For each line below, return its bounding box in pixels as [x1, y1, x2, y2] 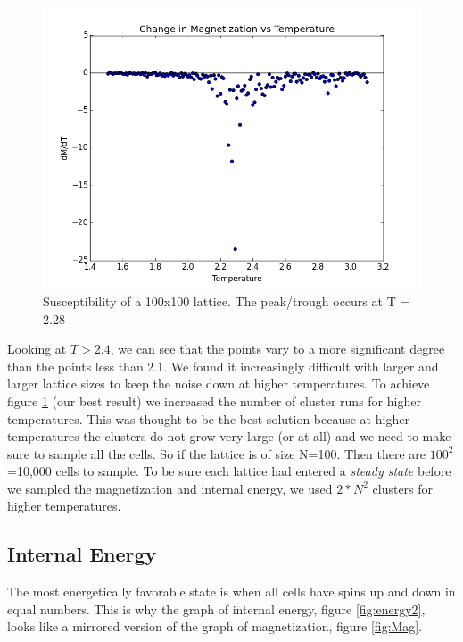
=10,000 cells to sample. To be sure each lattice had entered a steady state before [7, 462, 451, 480]
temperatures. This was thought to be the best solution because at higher [7, 409, 409, 428]
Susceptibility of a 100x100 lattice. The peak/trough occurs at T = [43, 291, 410, 310]
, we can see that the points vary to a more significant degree [110, 339, 445, 358]
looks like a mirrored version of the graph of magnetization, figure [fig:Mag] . [7, 617, 423, 636]
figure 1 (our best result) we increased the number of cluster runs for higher [7, 391, 421, 410]
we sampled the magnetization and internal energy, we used [7, 479, 333, 497]
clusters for [372, 479, 434, 497]
